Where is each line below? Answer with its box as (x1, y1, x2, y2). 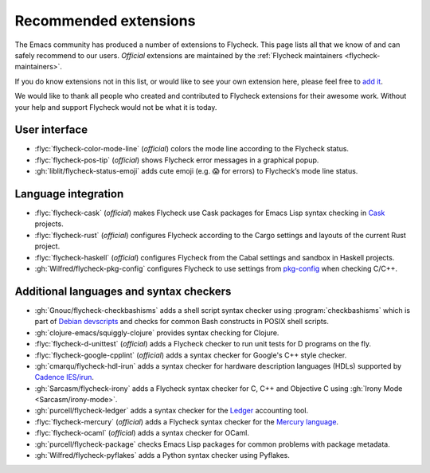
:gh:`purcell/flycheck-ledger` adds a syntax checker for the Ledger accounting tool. (34, 406, 309, 416)
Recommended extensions (14, 12, 196, 29)
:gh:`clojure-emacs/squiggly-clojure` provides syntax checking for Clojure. (34, 327, 279, 338)
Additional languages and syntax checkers (14, 284, 232, 298)
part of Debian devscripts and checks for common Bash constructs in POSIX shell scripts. (34, 317, 330, 326)
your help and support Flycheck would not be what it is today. (14, 102, 217, 111)
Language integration (14, 187, 124, 201)
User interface (14, 123, 88, 137)
